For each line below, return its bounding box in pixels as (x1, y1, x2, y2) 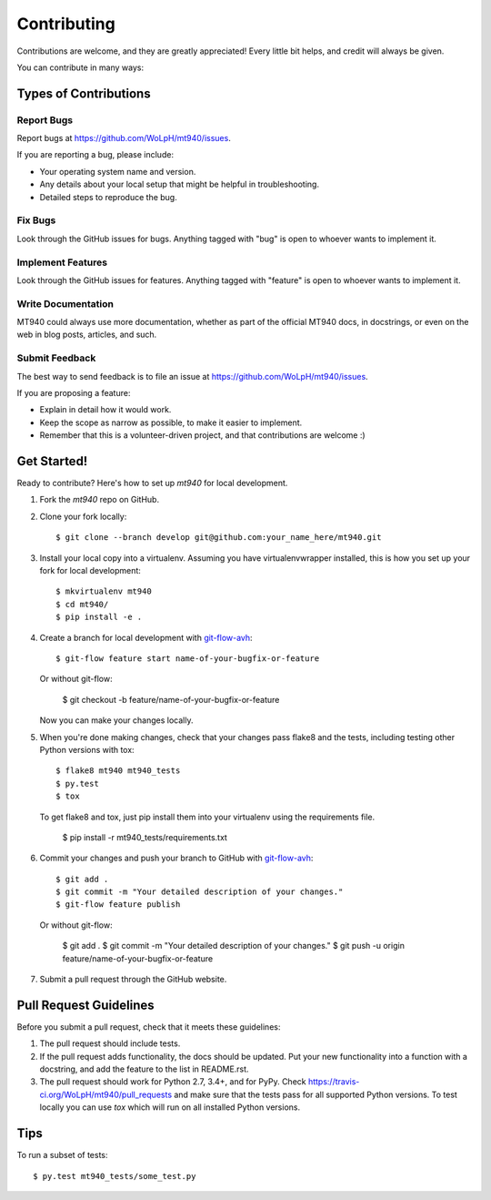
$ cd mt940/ (55, 599, 109, 609)
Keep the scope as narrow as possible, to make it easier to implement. (39, 417, 303, 428)
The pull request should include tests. (39, 1038, 181, 1049)
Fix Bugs (16, 214, 56, 227)
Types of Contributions (16, 86, 151, 101)
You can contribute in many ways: (16, 62, 145, 73)
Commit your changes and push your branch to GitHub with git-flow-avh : (39, 852, 314, 864)
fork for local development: (39, 565, 141, 576)
